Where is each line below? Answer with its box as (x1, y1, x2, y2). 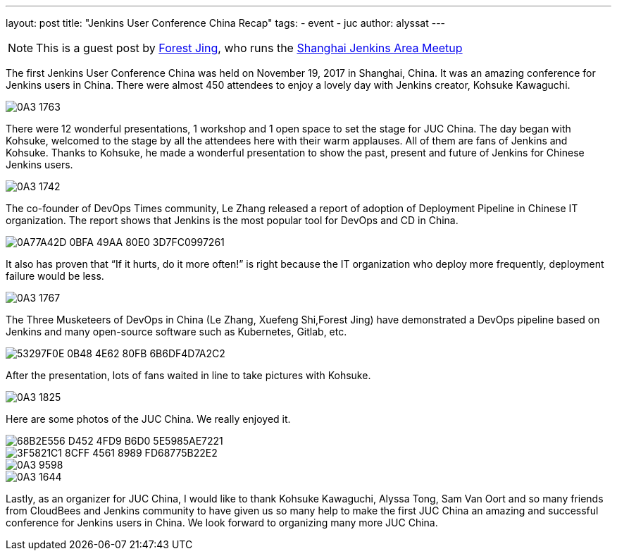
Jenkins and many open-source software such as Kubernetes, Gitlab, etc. (6, 326, 347, 338)
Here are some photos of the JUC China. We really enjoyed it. (6, 413, 291, 425)
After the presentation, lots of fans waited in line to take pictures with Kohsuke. (6, 369, 371, 381)
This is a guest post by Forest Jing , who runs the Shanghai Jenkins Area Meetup (36, 41, 463, 55)
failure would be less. (6, 270, 104, 282)
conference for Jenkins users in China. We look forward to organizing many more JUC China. (6, 517, 438, 529)
